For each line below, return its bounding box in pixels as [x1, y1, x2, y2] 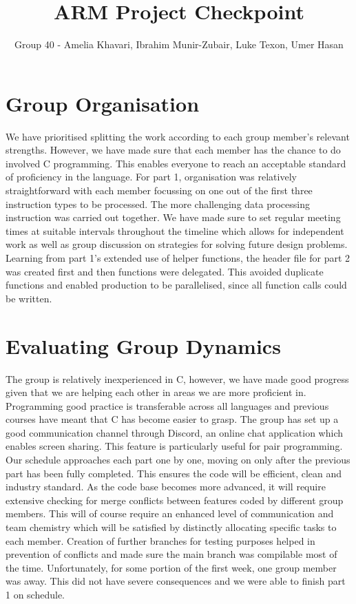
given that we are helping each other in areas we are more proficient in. [6, 385, 306, 399]
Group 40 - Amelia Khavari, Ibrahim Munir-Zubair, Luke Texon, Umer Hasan [14, 37, 344, 52]
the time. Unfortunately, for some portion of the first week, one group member [6, 560, 337, 574]
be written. [6, 291, 52, 305]
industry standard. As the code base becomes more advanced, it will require [6, 479, 326, 494]
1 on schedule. [6, 587, 65, 601]
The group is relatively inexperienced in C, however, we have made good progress [6, 371, 349, 386]
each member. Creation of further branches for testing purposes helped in [6, 533, 315, 548]
